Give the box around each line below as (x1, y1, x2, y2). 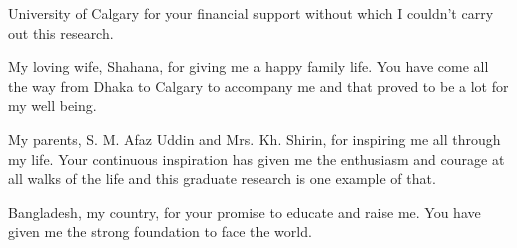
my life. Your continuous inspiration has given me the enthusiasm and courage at (8, 148, 505, 169)
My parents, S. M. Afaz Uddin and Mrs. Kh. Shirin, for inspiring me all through (8, 128, 501, 149)
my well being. (8, 95, 97, 116)
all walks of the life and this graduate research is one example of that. (8, 168, 436, 189)
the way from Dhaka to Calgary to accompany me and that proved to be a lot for (8, 75, 509, 96)
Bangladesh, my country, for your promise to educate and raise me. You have (8, 201, 481, 222)
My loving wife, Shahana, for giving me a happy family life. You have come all (8, 56, 489, 77)
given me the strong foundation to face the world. (8, 221, 312, 242)
